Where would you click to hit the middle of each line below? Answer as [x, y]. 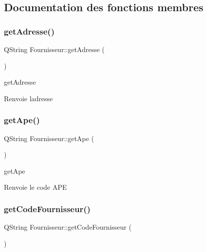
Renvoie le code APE [36, 187]
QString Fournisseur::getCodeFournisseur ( [68, 227]
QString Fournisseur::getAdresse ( [54, 49]
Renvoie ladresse [28, 98]
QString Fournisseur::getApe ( [49, 138]
